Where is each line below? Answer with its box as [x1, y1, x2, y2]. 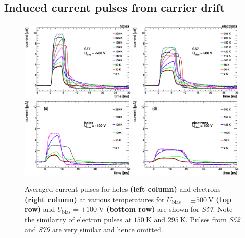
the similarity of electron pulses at [24, 214, 132, 225]
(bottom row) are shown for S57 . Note [106, 204, 233, 214]
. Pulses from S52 [185, 214, 240, 225]
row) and [24, 204, 55, 214]
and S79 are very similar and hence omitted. [24, 224, 163, 234]
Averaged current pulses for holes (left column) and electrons [24, 184, 221, 194]
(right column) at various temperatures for [24, 193, 165, 204]
